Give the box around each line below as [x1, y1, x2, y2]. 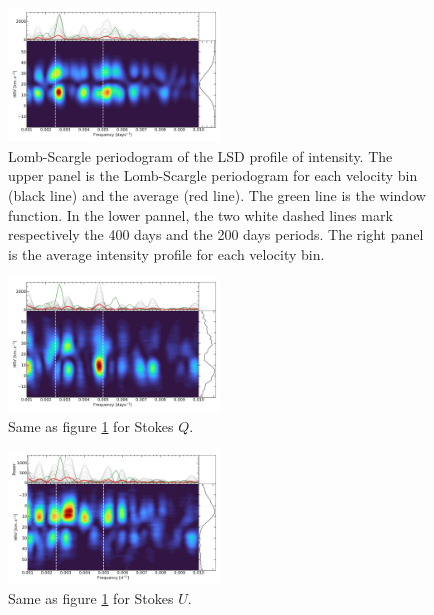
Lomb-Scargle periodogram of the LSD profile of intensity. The [8, 145, 393, 166]
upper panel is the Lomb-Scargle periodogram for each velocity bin [8, 165, 418, 186]
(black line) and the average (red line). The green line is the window [8, 184, 426, 205]
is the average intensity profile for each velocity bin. [8, 243, 325, 264]
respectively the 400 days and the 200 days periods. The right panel [8, 224, 424, 245]
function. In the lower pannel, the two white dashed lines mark [8, 204, 393, 225]
